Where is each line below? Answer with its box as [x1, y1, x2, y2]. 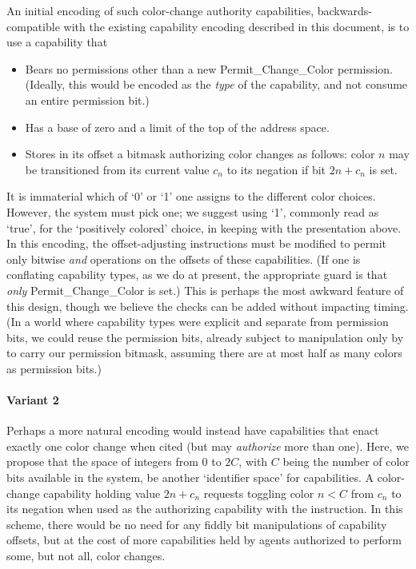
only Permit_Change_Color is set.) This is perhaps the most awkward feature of [6, 281, 404, 298]
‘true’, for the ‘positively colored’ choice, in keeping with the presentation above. [6, 219, 402, 236]
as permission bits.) [6, 360, 102, 376]
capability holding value [43, 484, 161, 501]
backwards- [317, 2, 372, 18]
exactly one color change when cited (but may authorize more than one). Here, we [6, 437, 409, 454]
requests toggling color [203, 484, 314, 501]
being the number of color [282, 453, 410, 470]
